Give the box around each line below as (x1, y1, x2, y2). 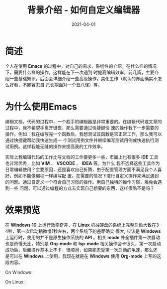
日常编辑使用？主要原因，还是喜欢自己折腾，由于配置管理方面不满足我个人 (5, 166, 158, 172)
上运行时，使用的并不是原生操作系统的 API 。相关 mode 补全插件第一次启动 (5, 234, 160, 240)
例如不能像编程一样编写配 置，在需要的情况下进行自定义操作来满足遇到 (13, 172, 159, 178)
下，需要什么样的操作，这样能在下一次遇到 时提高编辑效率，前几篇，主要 (5, 69, 155, 75)
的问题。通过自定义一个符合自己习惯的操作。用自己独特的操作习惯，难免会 (5, 179, 158, 185)
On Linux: (5, 279, 25, 285)
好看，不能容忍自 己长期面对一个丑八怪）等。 (9, 82, 102, 88)
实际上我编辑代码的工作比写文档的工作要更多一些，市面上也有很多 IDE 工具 (5, 154, 159, 160)
